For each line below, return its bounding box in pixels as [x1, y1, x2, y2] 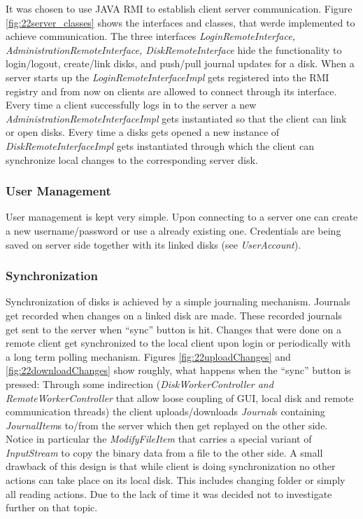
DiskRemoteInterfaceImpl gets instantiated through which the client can [6, 138, 314, 153]
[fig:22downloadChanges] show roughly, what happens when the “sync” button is [6, 363, 351, 378]
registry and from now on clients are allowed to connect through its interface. [6, 83, 337, 98]
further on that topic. [6, 500, 98, 515]
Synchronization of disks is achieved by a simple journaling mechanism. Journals [6, 294, 350, 309]
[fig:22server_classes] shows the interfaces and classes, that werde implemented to [6, 15, 355, 29]
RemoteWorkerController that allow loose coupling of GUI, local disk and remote [6, 390, 354, 405]
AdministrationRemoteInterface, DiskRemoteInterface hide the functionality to [6, 42, 342, 57]
